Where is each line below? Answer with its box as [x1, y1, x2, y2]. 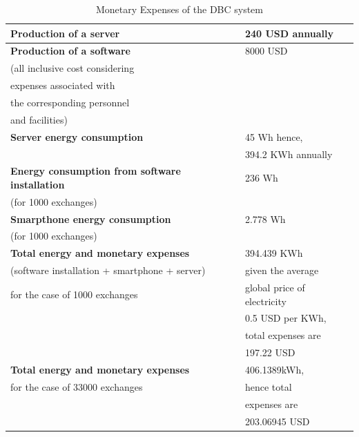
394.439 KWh [244, 246, 303, 260]
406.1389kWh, [244, 362, 304, 376]
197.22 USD [244, 345, 295, 360]
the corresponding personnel [10, 95, 130, 109]
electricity [244, 293, 287, 308]
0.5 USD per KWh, [244, 311, 327, 325]
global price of [244, 280, 305, 294]
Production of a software [10, 43, 130, 58]
